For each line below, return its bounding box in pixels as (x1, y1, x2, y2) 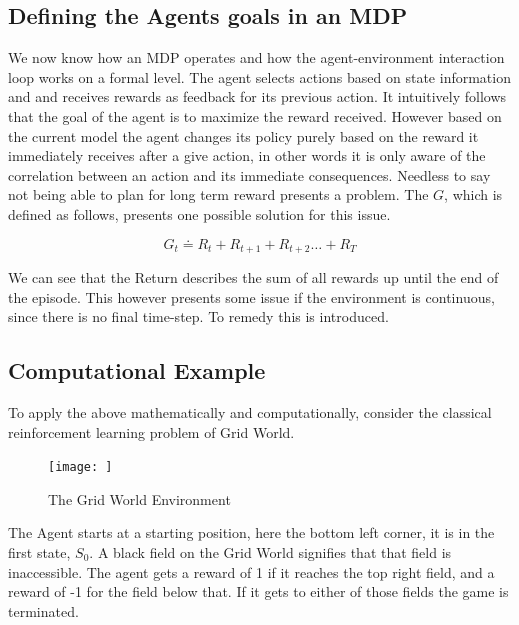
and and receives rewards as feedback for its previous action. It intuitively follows (8, 86, 507, 107)
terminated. (8, 600, 79, 621)
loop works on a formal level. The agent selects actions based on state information (8, 66, 511, 87)
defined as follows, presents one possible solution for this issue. (8, 203, 391, 224)
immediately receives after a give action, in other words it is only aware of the (8, 145, 486, 166)
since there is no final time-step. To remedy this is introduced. (8, 306, 389, 327)
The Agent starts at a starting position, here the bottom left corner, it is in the (8, 522, 495, 543)
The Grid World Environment (48, 488, 231, 509)
